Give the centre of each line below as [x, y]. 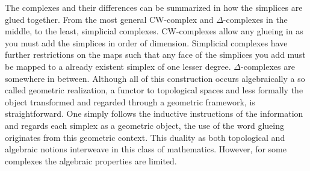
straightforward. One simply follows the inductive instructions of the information [154, 113]
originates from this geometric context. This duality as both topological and [145, 137]
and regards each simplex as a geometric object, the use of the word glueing [144, 125]
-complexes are [268, 66]
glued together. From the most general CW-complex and [109, 19]
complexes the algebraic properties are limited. [91, 160]
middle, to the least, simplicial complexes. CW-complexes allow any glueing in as [154, 31]
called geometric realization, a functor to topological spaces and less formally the [154, 90]
